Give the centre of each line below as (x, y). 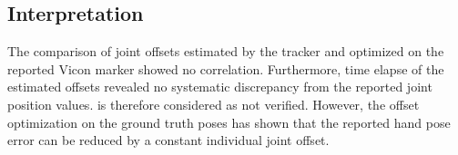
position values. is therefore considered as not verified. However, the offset (214, 104)
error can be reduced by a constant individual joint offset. (168, 140)
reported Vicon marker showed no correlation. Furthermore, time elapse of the (226, 68)
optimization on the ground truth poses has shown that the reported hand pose (229, 122)
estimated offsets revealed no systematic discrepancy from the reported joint (220, 87)
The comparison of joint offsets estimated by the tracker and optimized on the (226, 51)
